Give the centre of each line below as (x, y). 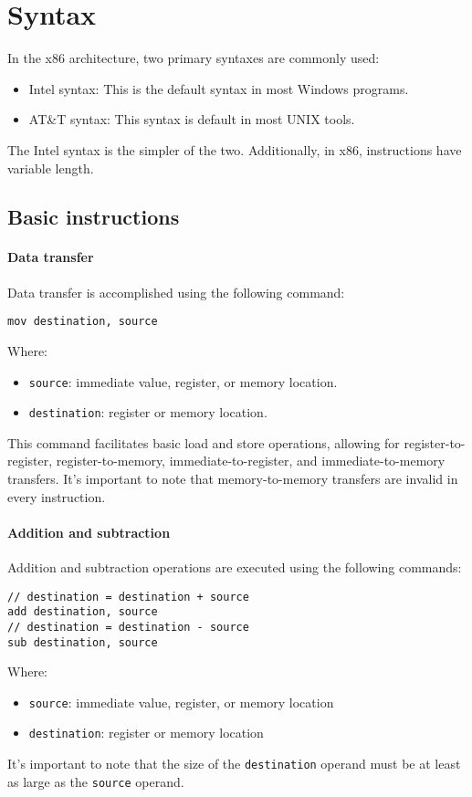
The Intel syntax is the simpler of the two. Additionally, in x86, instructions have (235, 149)
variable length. (51, 168)
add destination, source (83, 612)
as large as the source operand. (96, 781)
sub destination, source (83, 642)
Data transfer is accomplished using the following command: (176, 292)
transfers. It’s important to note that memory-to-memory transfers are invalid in (233, 479)
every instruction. (57, 496)
